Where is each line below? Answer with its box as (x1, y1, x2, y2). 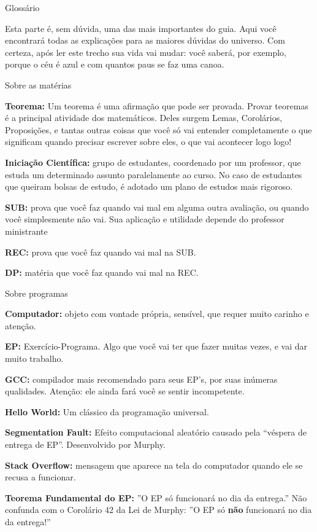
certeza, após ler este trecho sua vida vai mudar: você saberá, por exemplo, (5, 45, 286, 58)
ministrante (5, 224, 48, 237)
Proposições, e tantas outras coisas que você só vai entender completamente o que (5, 123, 312, 136)
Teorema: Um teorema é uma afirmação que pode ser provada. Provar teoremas (5, 99, 308, 112)
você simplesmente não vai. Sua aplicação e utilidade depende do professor (5, 213, 285, 225)
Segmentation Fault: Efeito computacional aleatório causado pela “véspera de (5, 426, 307, 439)
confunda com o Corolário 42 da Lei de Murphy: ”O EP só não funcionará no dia (5, 503, 312, 516)
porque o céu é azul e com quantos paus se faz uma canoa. (5, 58, 224, 71)
